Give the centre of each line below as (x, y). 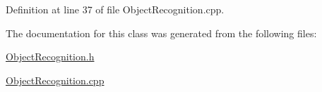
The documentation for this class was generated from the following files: (161, 33)
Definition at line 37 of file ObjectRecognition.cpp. (115, 9)
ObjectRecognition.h (50, 57)
